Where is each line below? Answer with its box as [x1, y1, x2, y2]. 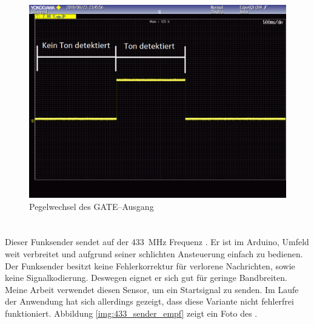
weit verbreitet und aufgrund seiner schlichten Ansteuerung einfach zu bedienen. [5, 247, 303, 260]
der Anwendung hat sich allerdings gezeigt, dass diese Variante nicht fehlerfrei [5, 295, 294, 308]
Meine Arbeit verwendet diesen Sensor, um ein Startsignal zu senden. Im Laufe [5, 283, 299, 295]
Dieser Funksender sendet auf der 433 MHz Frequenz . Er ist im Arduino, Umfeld [5, 235, 309, 248]
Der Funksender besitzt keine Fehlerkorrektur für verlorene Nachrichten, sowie [5, 259, 295, 272]
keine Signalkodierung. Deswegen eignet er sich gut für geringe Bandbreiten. [5, 271, 287, 284]
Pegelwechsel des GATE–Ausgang [29, 200, 154, 212]
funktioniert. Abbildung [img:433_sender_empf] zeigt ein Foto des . [5, 306, 258, 319]
